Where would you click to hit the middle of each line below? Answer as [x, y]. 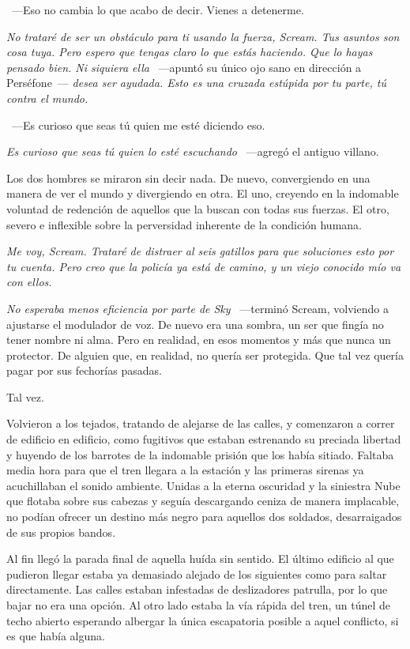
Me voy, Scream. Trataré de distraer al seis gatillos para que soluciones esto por [200, 251]
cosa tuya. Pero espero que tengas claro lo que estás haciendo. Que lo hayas [190, 52]
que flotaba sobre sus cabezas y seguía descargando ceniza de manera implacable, [203, 501]
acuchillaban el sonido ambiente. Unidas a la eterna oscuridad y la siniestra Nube [203, 485]
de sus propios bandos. [61, 532]
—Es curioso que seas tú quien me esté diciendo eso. [138, 125]
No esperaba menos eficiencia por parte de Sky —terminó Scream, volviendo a [197, 308]
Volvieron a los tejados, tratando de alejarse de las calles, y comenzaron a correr [201, 423]
